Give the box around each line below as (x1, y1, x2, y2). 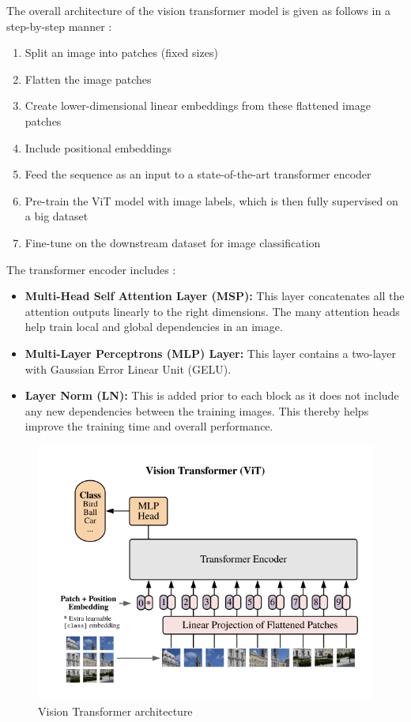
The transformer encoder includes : (6, 261, 176, 277)
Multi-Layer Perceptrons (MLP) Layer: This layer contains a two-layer (25, 344, 396, 361)
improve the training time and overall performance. (25, 418, 273, 434)
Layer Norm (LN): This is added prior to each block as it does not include (25, 387, 399, 404)
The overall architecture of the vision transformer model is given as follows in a (6, 2, 390, 18)
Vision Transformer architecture (38, 702, 193, 719)
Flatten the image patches (25, 70, 152, 87)
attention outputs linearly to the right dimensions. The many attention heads (25, 303, 400, 319)
